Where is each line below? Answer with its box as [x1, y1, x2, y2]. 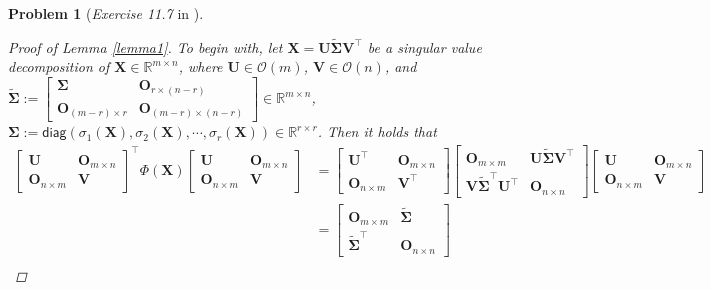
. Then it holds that [317, 121, 437, 142]
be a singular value [367, 36, 482, 57]
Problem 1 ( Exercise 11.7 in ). [8, 3, 204, 23]
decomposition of [8, 56, 110, 77]
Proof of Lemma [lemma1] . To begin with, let [8, 36, 283, 57]
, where [178, 56, 223, 77]
